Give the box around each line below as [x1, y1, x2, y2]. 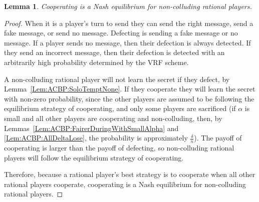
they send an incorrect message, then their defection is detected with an [4, 47, 225, 57]
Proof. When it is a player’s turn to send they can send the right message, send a [4, 17, 253, 28]
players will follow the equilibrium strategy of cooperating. [4, 152, 184, 162]
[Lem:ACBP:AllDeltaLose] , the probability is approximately [4, 132, 188, 143]
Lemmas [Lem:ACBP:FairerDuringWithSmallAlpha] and [4, 122, 179, 133]
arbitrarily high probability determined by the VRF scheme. [4, 56, 189, 67]
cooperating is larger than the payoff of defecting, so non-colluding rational [4, 142, 234, 152]
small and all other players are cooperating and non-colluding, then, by [4, 112, 222, 123]
